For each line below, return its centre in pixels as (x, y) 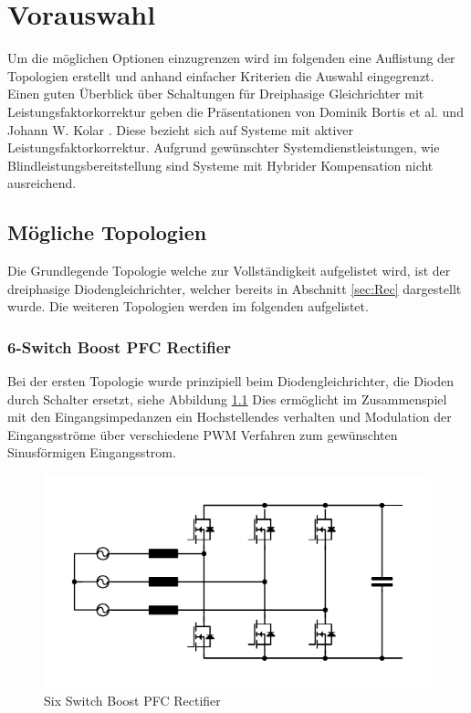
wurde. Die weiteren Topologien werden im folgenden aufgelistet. (188, 306)
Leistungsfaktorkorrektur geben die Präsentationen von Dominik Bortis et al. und (235, 111)
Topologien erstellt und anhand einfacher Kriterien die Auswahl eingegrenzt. (221, 75)
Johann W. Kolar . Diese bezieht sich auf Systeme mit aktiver (181, 129)
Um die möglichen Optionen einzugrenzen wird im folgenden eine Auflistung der (231, 58)
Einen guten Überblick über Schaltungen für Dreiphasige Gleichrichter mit (216, 94)
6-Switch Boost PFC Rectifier (120, 346)
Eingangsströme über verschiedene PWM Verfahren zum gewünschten (203, 434)
